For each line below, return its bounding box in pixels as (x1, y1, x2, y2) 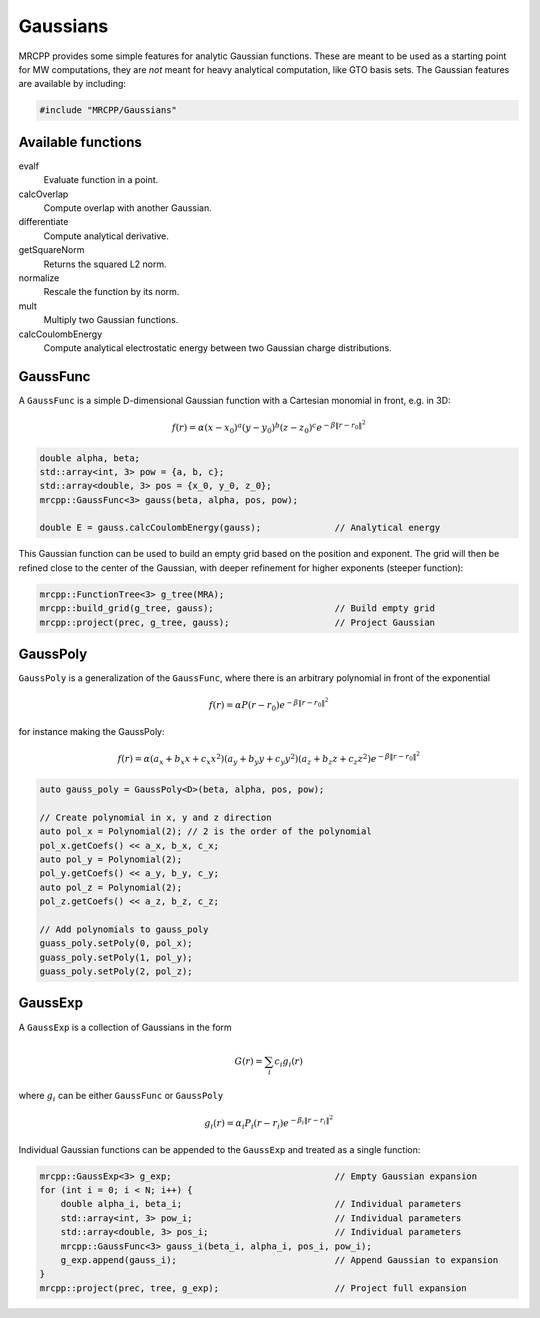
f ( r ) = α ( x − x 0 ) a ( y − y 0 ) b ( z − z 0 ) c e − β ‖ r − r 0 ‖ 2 (171, 418, 366, 436)
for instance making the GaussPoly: (18, 726, 165, 738)
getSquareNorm (18, 244, 85, 256)
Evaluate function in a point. (43, 174, 159, 186)
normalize (18, 271, 60, 284)
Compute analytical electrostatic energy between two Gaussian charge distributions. (43, 341, 392, 354)
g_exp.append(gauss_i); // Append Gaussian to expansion (60, 1254, 499, 1265)
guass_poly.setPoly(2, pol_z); (39, 966, 194, 977)
